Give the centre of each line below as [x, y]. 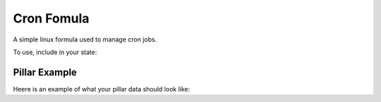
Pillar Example [45, 72]
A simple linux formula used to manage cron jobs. [85, 39]
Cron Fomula [51, 18]
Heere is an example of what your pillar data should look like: [102, 89]
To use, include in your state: [55, 52]
